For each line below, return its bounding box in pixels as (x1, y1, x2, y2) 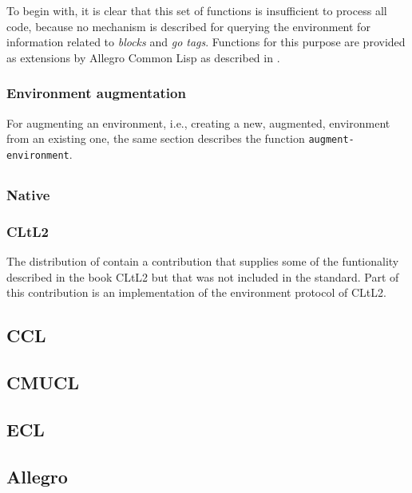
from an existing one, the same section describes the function (6, 130, 305, 147)
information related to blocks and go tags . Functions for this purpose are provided (6, 34, 406, 50)
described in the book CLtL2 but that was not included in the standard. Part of (6, 268, 399, 285)
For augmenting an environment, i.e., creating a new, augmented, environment (6, 114, 390, 131)
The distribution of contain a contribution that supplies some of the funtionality (6, 253, 399, 270)
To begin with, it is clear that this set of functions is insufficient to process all (6, 2, 387, 18)
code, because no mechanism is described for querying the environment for (6, 18, 370, 34)
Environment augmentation (6, 83, 186, 103)
